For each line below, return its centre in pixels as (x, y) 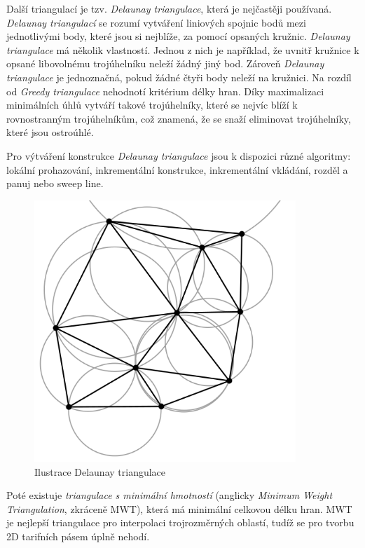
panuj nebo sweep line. (55, 183)
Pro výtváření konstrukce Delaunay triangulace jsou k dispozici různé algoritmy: (179, 155)
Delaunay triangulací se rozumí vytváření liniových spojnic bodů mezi (156, 22)
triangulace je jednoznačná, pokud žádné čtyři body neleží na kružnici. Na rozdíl (179, 77)
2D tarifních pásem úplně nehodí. (78, 536)
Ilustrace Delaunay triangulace (100, 471)
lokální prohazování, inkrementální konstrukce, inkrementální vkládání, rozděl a (177, 169)
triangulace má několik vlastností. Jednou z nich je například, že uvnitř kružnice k (183, 49)
